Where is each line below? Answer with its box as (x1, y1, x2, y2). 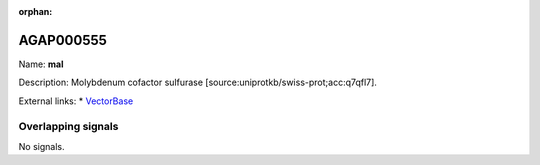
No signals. (18, 140, 65, 152)
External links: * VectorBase (18, 95, 134, 107)
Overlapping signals (18, 120, 119, 134)
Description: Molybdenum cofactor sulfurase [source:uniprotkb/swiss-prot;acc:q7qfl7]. (18, 76, 377, 89)
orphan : (18, 6, 53, 17)
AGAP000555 (18, 31, 107, 49)
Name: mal (18, 58, 64, 70)
